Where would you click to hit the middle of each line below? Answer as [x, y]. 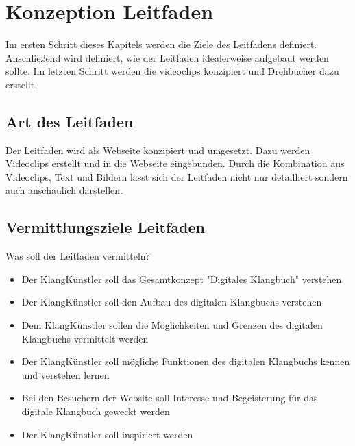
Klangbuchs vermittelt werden [85, 338]
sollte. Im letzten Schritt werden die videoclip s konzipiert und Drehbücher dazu [172, 71]
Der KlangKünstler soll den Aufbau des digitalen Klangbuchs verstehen [172, 302]
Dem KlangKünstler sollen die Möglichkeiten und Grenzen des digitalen [172, 325]
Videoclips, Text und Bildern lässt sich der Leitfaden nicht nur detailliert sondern [177, 176]
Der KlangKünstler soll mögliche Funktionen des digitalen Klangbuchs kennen [186, 361]
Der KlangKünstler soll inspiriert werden [107, 434]
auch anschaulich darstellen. [64, 190]
